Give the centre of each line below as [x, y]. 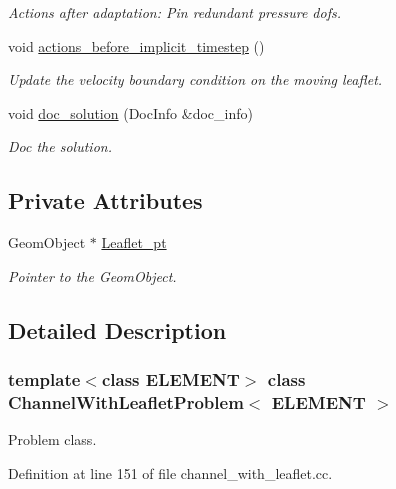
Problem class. [52, 439]
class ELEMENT [170, 379]
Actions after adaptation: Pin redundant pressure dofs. [174, 12]
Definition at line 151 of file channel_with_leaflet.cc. [170, 472]
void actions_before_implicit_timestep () [136, 45]
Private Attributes [105, 200]
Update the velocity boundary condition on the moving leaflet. [195, 79]
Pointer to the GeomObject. [92, 275]
